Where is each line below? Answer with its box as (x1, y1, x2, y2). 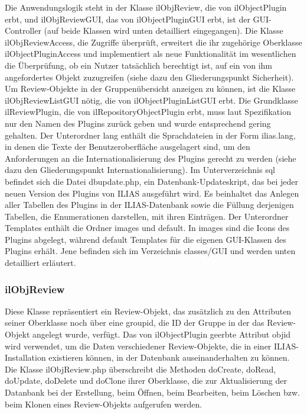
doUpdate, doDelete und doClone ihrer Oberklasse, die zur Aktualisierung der (5, 374, 287, 387)
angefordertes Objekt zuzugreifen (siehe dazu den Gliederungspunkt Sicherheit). (5, 70, 294, 83)
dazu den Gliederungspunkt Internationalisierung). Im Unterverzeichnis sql (5, 163, 275, 176)
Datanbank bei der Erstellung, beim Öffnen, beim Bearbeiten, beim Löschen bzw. (5, 386, 301, 399)
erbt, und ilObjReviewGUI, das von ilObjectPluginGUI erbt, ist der (5, 12, 250, 25)
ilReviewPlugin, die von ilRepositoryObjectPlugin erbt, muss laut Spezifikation (5, 105, 291, 118)
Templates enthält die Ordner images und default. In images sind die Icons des (5, 222, 290, 234)
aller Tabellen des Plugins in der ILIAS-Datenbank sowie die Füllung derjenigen (5, 198, 294, 211)
